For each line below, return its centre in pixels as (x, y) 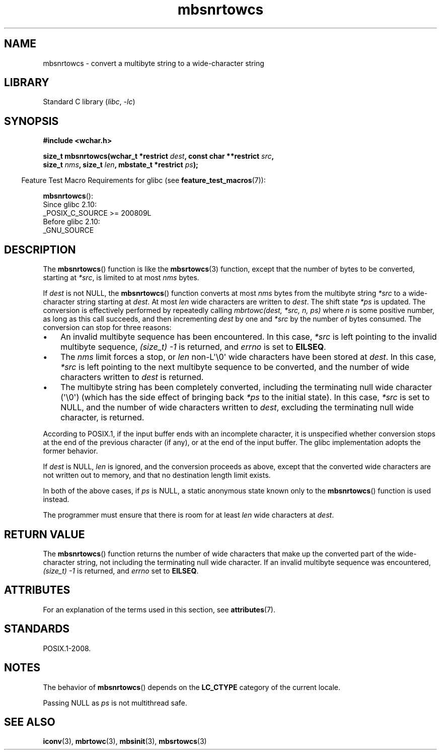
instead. (56, 499)
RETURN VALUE (45, 534)
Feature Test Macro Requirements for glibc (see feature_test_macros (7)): (143, 180)
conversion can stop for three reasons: (107, 328)
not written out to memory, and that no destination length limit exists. (157, 475)
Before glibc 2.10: (71, 222)
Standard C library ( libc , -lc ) (89, 102)
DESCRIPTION (40, 249)
